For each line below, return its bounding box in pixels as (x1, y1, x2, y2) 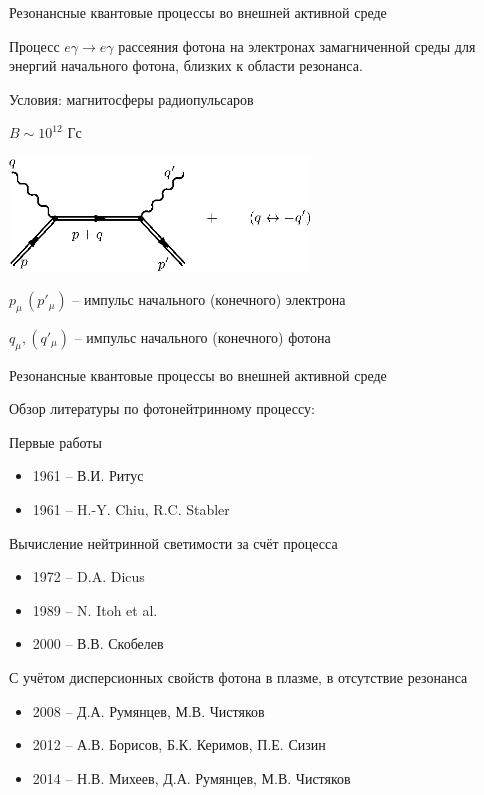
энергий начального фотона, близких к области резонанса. (9, 55, 363, 76)
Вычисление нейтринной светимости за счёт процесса (9, 532, 338, 553)
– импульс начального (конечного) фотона (74, 326, 331, 347)
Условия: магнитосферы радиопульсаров (9, 88, 254, 109)
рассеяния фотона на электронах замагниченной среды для (118, 35, 476, 56)
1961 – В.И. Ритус (32, 465, 144, 486)
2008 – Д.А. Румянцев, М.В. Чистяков (32, 700, 265, 721)
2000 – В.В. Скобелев (32, 633, 164, 654)
